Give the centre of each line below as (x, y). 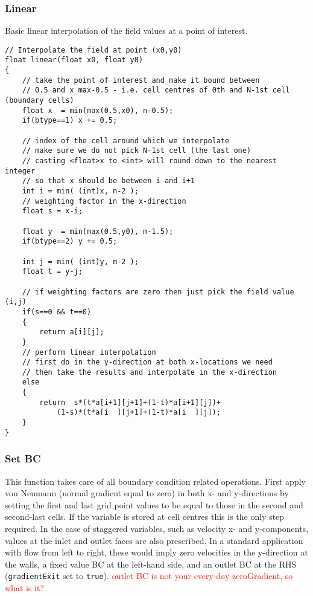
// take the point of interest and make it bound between (141, 80)
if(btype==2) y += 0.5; (70, 241)
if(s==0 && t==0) (57, 312)
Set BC (23, 458)
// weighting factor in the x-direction (104, 201)
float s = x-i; (52, 211)
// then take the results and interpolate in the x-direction (150, 372)
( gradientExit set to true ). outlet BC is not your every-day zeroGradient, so (149, 576)
